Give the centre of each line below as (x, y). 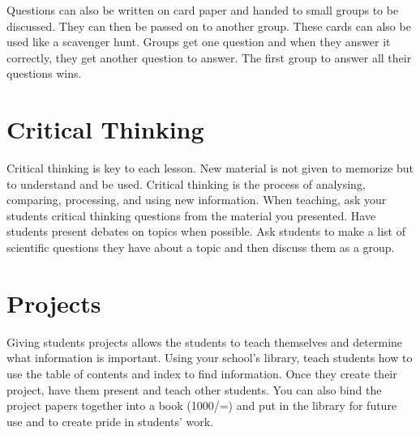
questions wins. (44, 73)
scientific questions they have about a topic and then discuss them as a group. (201, 247)
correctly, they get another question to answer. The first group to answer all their (209, 57)
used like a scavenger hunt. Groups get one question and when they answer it (199, 42)
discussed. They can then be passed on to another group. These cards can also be (209, 26)
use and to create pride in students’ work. (110, 421)
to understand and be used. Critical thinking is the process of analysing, (186, 183)
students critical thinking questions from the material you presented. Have (191, 215)
